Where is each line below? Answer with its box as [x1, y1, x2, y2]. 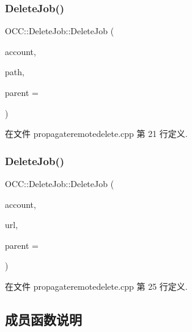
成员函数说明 [5, 309, 82, 328]
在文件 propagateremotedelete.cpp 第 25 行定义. [5, 279, 188, 292]
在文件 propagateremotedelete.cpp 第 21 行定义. [5, 127, 188, 140]
